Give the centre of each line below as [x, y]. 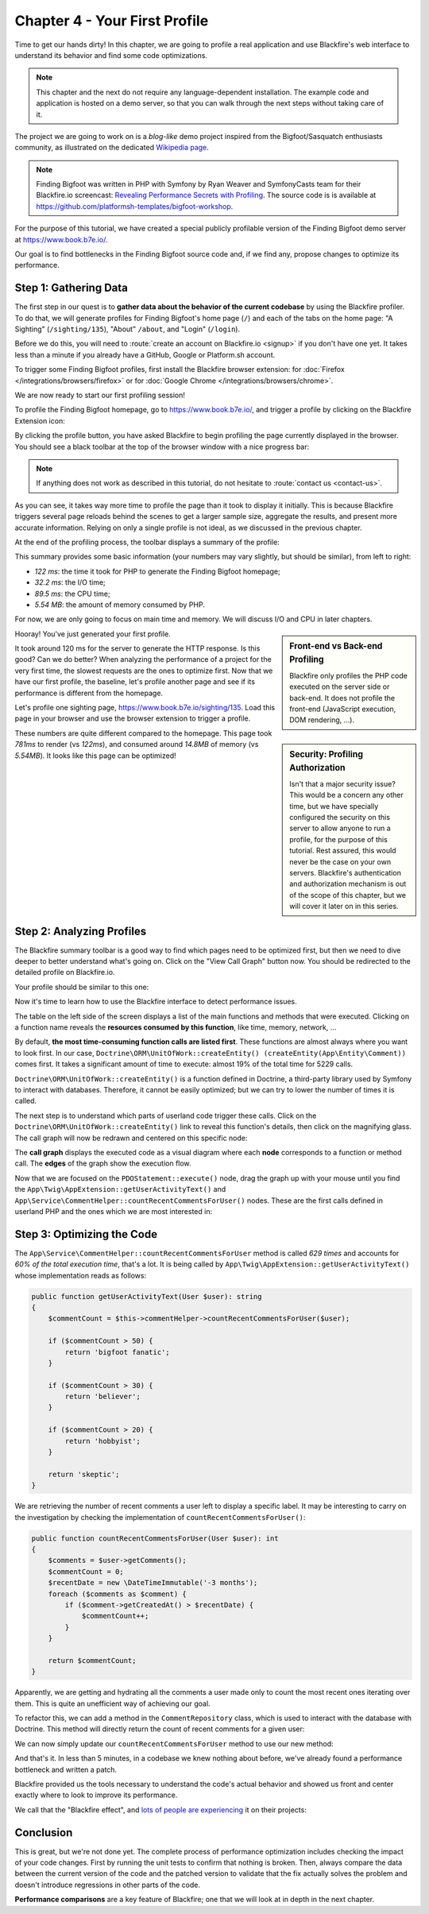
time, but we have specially [334, 806]
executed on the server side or [340, 686]
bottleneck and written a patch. [66, 1769]
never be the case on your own [340, 861]
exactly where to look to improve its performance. [96, 1795]
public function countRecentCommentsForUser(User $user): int [155, 1538]
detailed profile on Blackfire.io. [65, 972]
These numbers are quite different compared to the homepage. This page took [143, 733]
